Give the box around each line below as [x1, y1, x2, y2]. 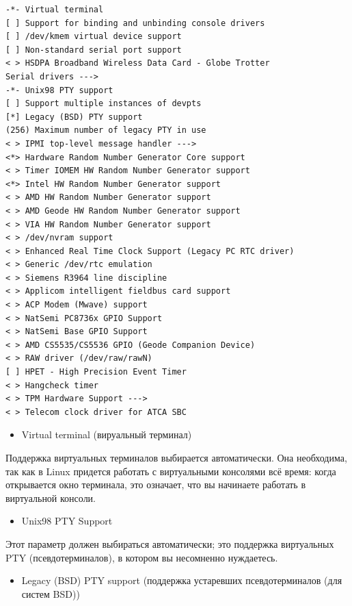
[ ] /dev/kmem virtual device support [5, 31, 182, 42]
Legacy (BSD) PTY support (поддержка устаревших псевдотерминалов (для [21, 573, 342, 588]
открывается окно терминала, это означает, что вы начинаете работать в [5, 477, 306, 492]
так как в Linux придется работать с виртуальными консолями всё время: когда [5, 464, 336, 478]
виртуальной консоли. [5, 490, 96, 505]
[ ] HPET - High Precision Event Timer [5, 367, 187, 377]
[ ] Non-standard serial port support [5, 45, 182, 55]
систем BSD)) [21, 586, 80, 601]
